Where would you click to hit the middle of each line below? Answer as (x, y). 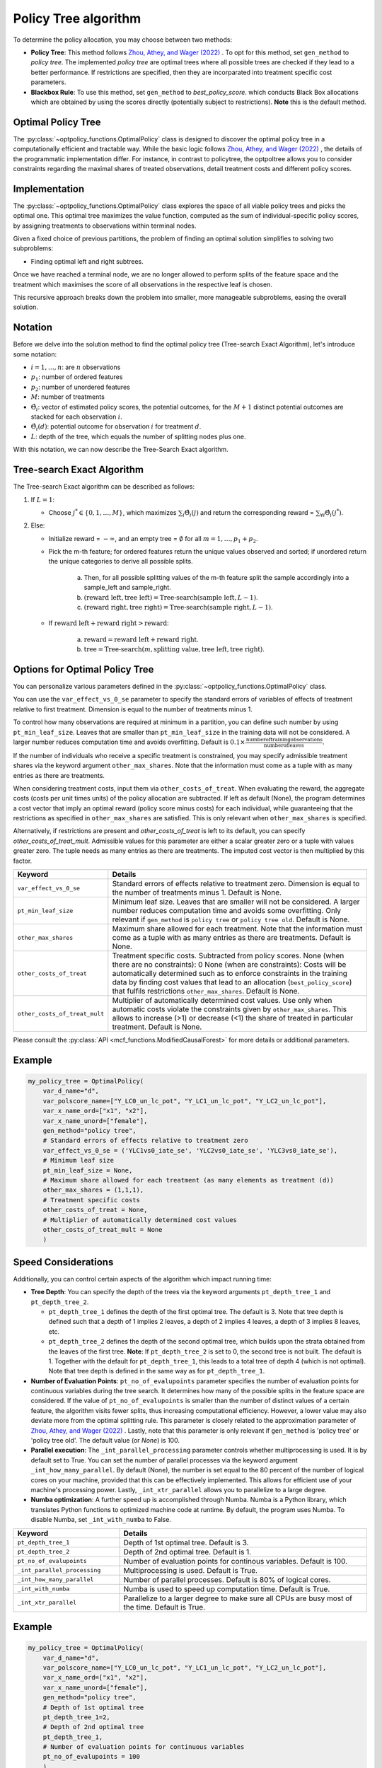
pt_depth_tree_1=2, (77, 1717)
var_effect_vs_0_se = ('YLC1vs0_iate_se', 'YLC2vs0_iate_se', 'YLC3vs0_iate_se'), (190, 1150)
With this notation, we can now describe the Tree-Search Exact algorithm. (121, 450)
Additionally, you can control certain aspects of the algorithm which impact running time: (143, 1279)
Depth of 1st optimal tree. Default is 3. (186, 1542)
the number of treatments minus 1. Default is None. (197, 892)
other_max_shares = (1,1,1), (93, 1190)
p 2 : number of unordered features (80, 388)
